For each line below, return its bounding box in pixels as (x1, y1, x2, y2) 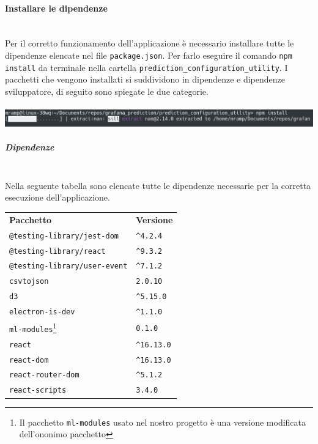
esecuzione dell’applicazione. (5, 191, 110, 204)
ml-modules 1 (9, 320, 57, 334)
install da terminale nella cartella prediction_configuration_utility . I (5, 61, 288, 73)
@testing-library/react (9, 246, 106, 256)
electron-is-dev (9, 308, 75, 317)
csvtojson (9, 277, 49, 286)
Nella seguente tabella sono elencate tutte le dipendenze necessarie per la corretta (5, 179, 311, 191)
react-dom (9, 355, 49, 364)
